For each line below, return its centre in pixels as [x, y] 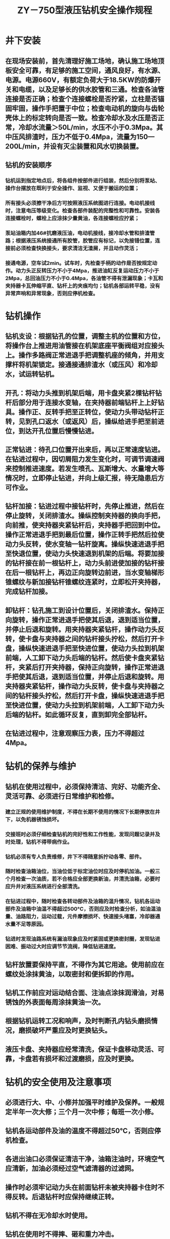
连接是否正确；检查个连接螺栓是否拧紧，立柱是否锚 [85, 99]
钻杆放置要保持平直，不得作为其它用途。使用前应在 [85, 964]
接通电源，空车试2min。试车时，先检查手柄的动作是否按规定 [79, 263]
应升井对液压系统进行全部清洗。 [44, 887]
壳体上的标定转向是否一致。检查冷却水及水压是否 [81, 118]
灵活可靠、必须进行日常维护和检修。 [62, 796]
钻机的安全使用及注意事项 [59, 1083]
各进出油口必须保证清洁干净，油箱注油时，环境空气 [85, 1159]
